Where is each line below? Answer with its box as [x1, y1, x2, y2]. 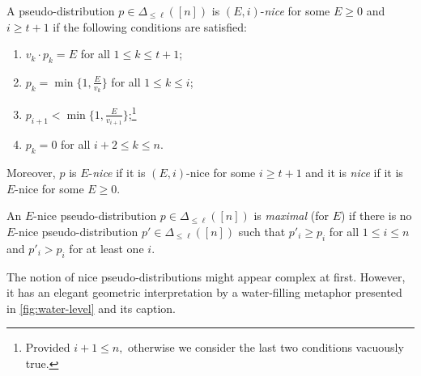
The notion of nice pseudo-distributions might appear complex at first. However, [6, 268, 406, 285]
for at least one [69, 239, 144, 256]
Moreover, [6, 164, 56, 181]
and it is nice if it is [305, 164, 403, 181]
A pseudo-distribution [6, 2, 115, 19]
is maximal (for [253, 207, 329, 224]
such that [238, 222, 286, 239]
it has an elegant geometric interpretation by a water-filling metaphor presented [6, 284, 402, 301]
